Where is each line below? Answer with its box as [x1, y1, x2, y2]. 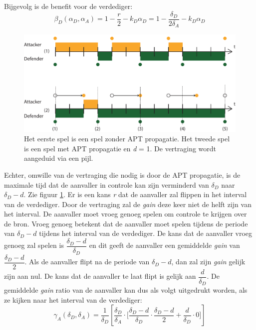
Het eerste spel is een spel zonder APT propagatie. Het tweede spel [24, 133, 230, 144]
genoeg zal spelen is [4, 240, 64, 250]
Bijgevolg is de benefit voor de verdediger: [4, 1, 133, 11]
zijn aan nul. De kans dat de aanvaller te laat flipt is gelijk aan [4, 271, 196, 281]
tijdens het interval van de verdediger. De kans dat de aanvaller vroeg [39, 228, 253, 238]
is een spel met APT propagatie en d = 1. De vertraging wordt [24, 143, 217, 153]
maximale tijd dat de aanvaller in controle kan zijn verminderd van [4, 179, 209, 190]
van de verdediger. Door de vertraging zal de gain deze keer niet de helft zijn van [4, 199, 252, 209]
